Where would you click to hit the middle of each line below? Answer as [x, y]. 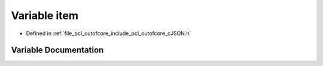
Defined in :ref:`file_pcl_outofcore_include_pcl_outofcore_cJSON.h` [109, 33]
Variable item [45, 15]
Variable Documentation [57, 50]
